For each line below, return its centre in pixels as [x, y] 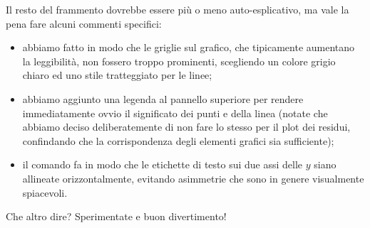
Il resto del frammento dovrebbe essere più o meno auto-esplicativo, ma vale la [178, 9]
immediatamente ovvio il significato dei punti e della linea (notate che [175, 113]
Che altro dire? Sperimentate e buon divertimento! [116, 216]
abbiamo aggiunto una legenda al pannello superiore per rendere [163, 98]
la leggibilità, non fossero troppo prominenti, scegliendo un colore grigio [179, 61]
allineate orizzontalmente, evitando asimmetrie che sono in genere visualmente [193, 178]
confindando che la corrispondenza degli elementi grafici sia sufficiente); [178, 140]
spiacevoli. [45, 192]
